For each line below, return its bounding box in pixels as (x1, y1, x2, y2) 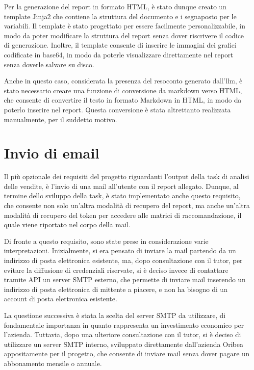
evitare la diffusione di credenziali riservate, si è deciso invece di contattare (4, 264, 229, 275)
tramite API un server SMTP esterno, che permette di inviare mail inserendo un (4, 274, 246, 285)
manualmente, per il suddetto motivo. (4, 114, 117, 124)
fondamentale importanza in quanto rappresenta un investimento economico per (4, 319, 244, 330)
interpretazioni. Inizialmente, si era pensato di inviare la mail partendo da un (4, 245, 236, 256)
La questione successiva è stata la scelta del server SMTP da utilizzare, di (4, 310, 226, 320)
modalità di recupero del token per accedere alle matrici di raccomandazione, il (4, 210, 242, 220)
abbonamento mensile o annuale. (4, 358, 102, 368)
